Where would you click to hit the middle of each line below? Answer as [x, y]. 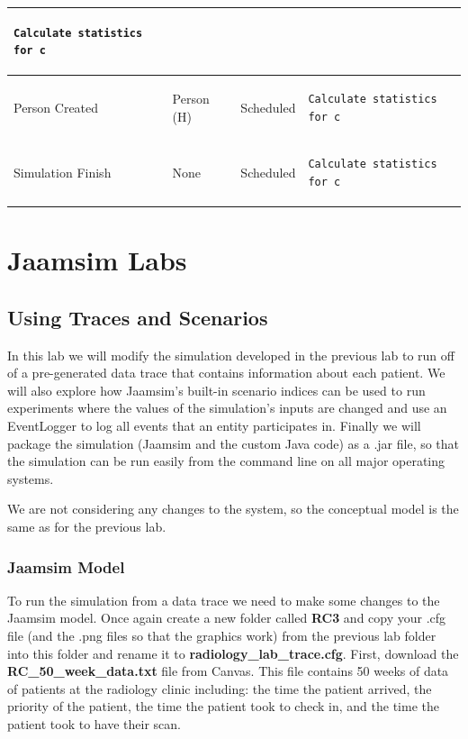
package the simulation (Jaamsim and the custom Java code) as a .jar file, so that [234, 443]
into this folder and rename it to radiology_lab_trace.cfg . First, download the [233, 653]
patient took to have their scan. [94, 723]
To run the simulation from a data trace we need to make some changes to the [224, 600]
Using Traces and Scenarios [138, 317]
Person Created [56, 107]
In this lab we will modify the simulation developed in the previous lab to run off [231, 355]
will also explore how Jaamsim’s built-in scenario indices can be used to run [216, 390]
